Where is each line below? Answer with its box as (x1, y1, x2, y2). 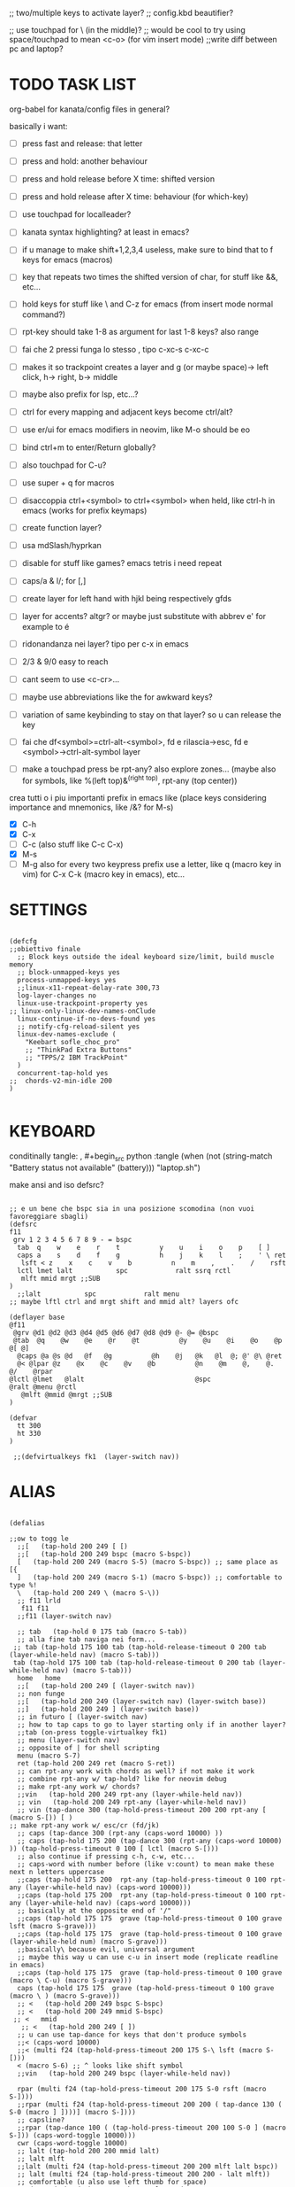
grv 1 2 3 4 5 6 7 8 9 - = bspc (12, 1235, 132, 1244)
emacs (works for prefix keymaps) (21, 505, 147, 516)
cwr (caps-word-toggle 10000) (17, 2138, 128, 2147)
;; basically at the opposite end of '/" (17, 1906, 172, 1915)
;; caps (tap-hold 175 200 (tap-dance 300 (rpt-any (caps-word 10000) (17, 1836, 283, 1845)
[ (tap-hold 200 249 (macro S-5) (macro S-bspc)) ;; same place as (17, 1557, 278, 1566)
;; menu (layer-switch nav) (17, 1735, 121, 1744)
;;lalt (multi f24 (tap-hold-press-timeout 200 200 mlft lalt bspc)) (17, 2161, 278, 2171)
